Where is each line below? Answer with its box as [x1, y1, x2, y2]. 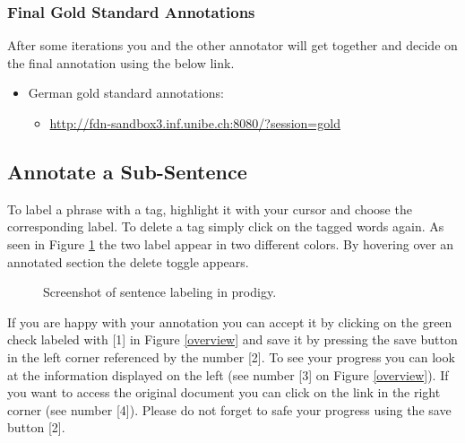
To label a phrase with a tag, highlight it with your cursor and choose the [7, 199, 412, 218]
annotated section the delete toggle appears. [7, 252, 249, 271]
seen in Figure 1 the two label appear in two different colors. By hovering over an [7, 234, 454, 253]
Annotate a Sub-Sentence [7, 157, 247, 185]
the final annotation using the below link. [7, 53, 235, 72]
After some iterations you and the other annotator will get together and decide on [7, 36, 458, 55]
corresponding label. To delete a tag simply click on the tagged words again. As [7, 217, 444, 236]
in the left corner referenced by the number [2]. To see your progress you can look [7, 347, 455, 366]
